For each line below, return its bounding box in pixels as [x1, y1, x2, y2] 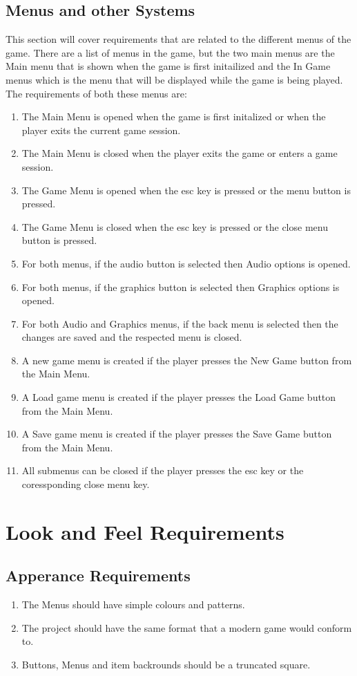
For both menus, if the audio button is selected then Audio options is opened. [21, 256, 351, 270]
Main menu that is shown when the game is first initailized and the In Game [6, 59, 331, 73]
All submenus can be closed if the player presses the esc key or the [21, 463, 304, 478]
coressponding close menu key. [21, 477, 150, 491]
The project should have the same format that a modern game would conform [21, 620, 352, 635]
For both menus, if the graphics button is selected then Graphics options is [21, 279, 340, 294]
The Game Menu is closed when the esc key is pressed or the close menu [21, 219, 328, 234]
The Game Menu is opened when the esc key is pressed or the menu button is [21, 182, 351, 197]
